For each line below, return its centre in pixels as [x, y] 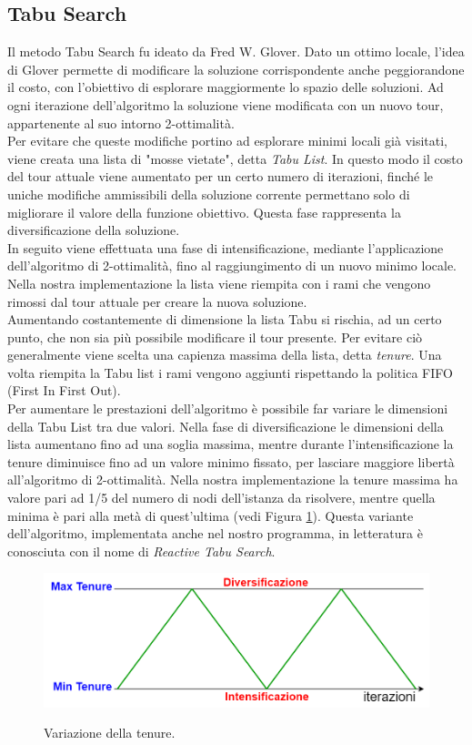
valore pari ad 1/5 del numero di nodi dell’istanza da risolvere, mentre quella [221, 498]
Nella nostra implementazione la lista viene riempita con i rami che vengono [219, 283]
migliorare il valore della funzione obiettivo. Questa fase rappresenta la [204, 212]
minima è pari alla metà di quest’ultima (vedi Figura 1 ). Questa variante [211, 515]
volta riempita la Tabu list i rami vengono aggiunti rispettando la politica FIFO [230, 372]
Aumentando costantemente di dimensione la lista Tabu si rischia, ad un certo [225, 319]
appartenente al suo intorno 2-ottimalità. [121, 122]
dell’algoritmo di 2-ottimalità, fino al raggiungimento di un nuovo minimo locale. [232, 265]
